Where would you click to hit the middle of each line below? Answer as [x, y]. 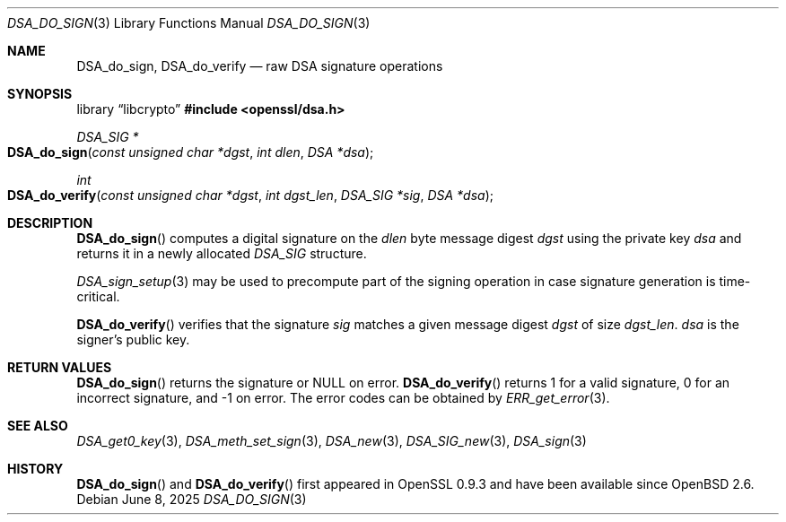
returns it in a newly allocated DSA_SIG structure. [222, 253]
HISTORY [35, 469]
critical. [98, 296]
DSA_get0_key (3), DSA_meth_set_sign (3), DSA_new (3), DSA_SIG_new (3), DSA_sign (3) [332, 441]
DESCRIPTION [50, 223]
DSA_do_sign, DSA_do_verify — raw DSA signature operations [260, 66]
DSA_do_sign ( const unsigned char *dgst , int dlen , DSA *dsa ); [191, 152]
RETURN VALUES [60, 367]
